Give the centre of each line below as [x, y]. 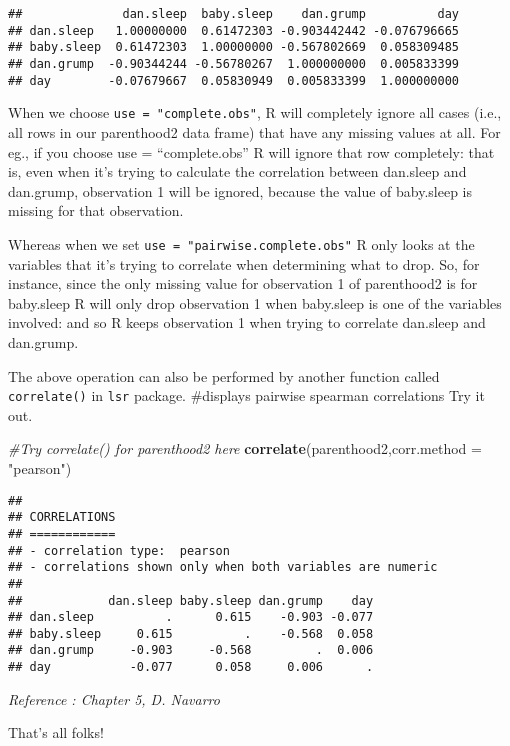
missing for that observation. [96, 210]
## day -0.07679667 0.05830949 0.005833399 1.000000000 [234, 80]
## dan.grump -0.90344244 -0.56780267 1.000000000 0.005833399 [234, 63]
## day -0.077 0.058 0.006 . [191, 667]
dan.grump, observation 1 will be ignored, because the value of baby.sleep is [240, 190]
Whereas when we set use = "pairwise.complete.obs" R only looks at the [241, 243]
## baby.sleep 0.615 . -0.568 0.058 [191, 633]
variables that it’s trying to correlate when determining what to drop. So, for [244, 263]
